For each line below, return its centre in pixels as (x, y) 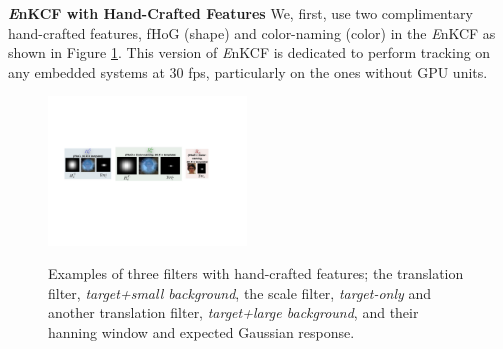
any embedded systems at (86, 71)
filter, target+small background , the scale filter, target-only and (240, 292)
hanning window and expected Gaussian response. (201, 332)
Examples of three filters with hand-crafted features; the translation (256, 273)
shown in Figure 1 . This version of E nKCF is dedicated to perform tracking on (249, 52)
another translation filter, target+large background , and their (233, 312)
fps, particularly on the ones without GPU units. (338, 71)
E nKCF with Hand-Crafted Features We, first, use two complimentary (240, 13)
